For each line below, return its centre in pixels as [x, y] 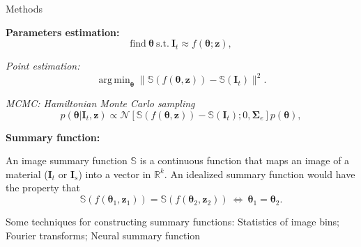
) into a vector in [115, 174]
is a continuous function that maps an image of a [245, 160]
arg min [114, 80]
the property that [43, 188]
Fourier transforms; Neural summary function [103, 235]
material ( [27, 174]
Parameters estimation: [63, 32]
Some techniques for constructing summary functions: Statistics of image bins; [172, 222]
